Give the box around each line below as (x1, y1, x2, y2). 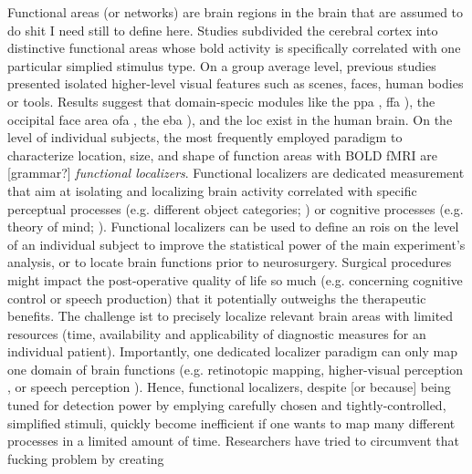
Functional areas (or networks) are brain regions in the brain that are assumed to (7, 3, 464, 21)
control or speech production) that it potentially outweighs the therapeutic (7, 288, 426, 307)
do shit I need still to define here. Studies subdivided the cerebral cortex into (7, 20, 438, 39)
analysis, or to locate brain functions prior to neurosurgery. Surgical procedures (7, 252, 452, 272)
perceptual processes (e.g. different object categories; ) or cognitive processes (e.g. (7, 199, 464, 218)
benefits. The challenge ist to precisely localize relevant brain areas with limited (7, 306, 454, 325)
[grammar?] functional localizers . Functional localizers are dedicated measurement (7, 163, 465, 182)
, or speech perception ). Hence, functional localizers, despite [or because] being (7, 377, 451, 397)
